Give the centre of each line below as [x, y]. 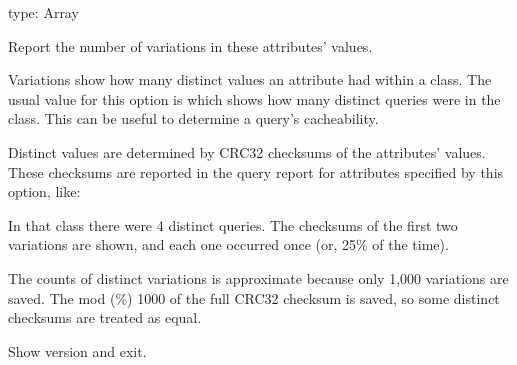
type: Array [43, 12]
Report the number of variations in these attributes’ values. [190, 45]
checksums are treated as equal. [105, 317]
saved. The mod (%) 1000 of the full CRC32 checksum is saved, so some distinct [254, 297]
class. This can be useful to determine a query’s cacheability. [193, 118]
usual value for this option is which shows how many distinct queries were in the [254, 98]
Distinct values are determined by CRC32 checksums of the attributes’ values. [247, 151]
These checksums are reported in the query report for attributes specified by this [256, 171]
